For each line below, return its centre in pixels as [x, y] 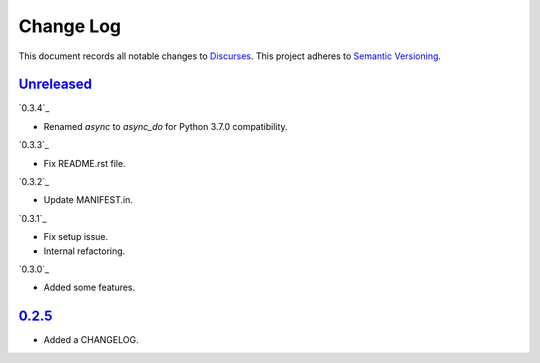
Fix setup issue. [76, 237]
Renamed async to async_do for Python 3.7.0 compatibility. [166, 126]
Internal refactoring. [84, 251]
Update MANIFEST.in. [88, 200]
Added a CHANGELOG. [91, 340]
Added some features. [89, 287]
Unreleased [55, 84]
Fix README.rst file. [84, 163]
